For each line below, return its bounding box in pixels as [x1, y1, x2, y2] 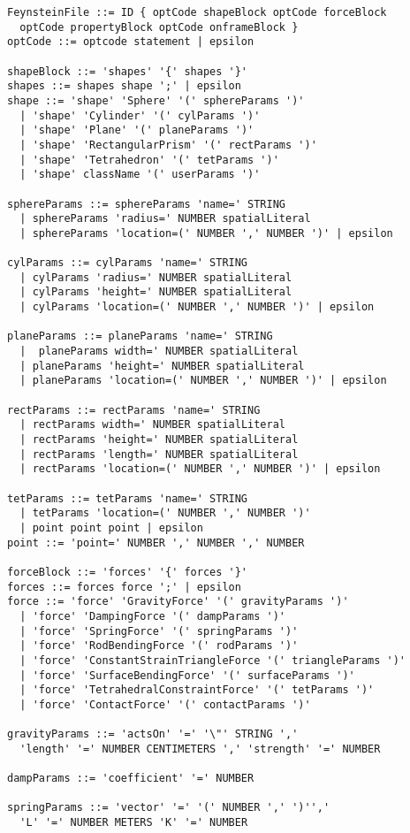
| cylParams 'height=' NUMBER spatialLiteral [19, 286, 292, 299]
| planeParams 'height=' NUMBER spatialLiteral [19, 359, 305, 372]
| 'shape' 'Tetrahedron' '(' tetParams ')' [19, 153, 279, 166]
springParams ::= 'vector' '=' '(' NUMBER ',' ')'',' [7, 801, 330, 814]
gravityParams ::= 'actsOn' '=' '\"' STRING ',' [7, 728, 299, 741]
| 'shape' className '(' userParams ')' [19, 168, 261, 181]
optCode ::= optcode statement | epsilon [7, 35, 254, 49]
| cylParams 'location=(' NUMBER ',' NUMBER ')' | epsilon [19, 301, 375, 314]
